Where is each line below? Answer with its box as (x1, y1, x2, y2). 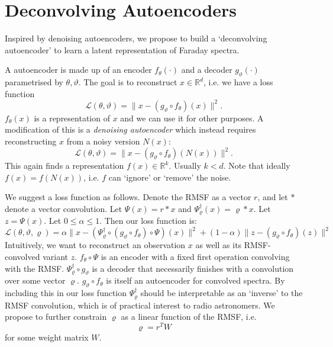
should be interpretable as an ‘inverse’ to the (140, 287, 303, 299)
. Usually (169, 159, 201, 172)
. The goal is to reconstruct (78, 76, 177, 88)
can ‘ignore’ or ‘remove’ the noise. (108, 171, 231, 183)
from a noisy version (66, 134, 140, 147)
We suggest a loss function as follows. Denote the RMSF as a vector (5, 191, 251, 203)
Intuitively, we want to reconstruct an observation (5, 239, 186, 251)
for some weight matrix (5, 330, 89, 343)
